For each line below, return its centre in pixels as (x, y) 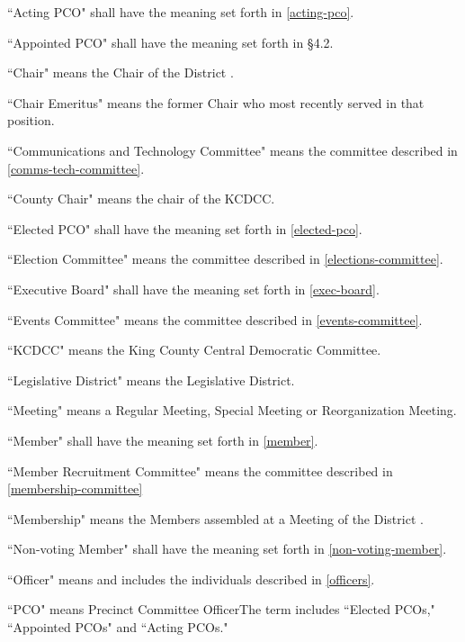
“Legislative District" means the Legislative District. (151, 380)
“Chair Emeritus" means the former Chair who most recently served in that (216, 102)
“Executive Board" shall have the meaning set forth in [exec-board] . (193, 289)
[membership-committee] (75, 488)
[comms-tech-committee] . (76, 168)
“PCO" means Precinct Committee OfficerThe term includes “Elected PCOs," (221, 609)
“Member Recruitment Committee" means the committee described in (200, 470)
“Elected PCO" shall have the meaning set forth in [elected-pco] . (185, 228)
